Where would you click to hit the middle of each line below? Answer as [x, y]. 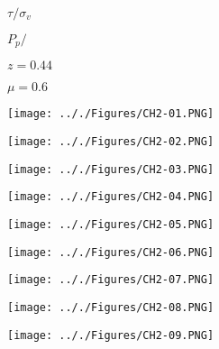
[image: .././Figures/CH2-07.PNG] [111, 280]
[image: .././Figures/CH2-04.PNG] [111, 197]
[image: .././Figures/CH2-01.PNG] [111, 114]
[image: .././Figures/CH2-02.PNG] [111, 142]
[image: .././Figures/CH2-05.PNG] [111, 225]
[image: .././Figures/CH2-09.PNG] [111, 335]
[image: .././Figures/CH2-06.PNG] [111, 252]
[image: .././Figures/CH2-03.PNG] [111, 169]
